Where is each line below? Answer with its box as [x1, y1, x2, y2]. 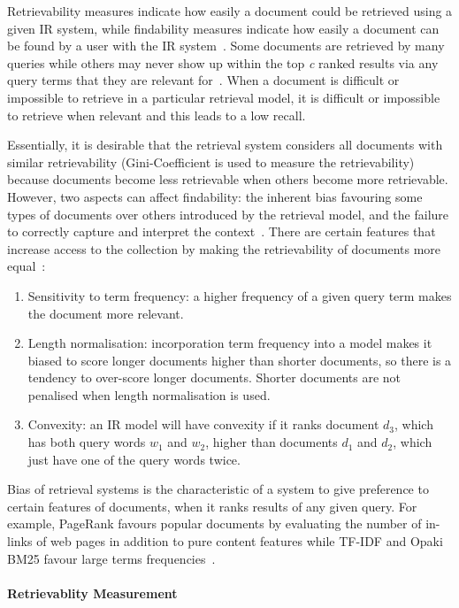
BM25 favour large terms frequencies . [7, 549, 216, 567]
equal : [7, 257, 46, 275]
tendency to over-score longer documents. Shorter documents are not [27, 368, 402, 387]
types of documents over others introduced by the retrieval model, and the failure [7, 204, 449, 223]
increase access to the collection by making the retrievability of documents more [7, 239, 441, 258]
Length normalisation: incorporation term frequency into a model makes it [27, 334, 432, 352]
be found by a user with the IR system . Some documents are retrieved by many [7, 36, 445, 55]
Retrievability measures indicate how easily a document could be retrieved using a [7, 2, 453, 19]
